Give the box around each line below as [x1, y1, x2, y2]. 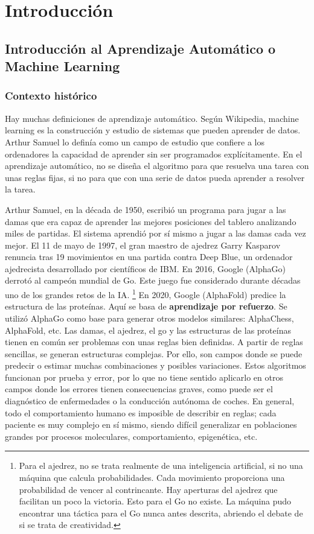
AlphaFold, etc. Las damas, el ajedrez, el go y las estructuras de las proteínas [5, 323, 291, 336]
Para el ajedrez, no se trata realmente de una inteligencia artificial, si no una [19, 459, 303, 472]
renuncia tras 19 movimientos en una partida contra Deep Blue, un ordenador [5, 250, 293, 263]
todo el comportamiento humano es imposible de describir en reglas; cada [5, 406, 277, 419]
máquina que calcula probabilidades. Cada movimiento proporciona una [19, 471, 285, 484]
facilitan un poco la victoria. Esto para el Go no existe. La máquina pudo [19, 495, 292, 507]
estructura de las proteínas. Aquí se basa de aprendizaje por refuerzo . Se [5, 300, 287, 313]
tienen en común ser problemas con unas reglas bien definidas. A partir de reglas [5, 335, 303, 348]
